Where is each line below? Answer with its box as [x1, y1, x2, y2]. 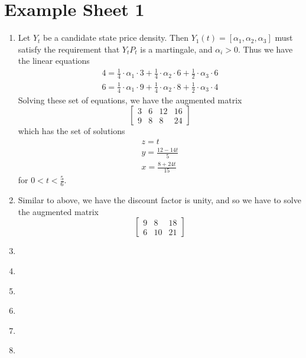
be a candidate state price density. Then [43, 31, 188, 44]
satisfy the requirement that [18, 43, 120, 55]
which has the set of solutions [18, 125, 125, 137]
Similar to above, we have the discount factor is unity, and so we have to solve [18, 194, 301, 206]
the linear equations [18, 54, 90, 67]
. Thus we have [237, 43, 293, 55]
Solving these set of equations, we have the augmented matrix [18, 93, 242, 106]
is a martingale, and [140, 43, 213, 55]
